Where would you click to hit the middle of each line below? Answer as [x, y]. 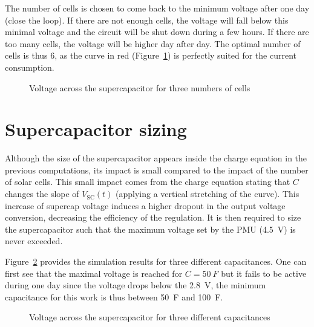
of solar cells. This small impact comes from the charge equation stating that [148, 182]
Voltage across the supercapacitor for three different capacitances [150, 317]
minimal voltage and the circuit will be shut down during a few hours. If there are [157, 32]
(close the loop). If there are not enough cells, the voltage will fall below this [147, 20]
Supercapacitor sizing [96, 129]
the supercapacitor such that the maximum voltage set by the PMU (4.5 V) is [150, 229]
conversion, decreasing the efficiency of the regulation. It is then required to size [153, 217]
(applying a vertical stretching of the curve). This [207, 194]
